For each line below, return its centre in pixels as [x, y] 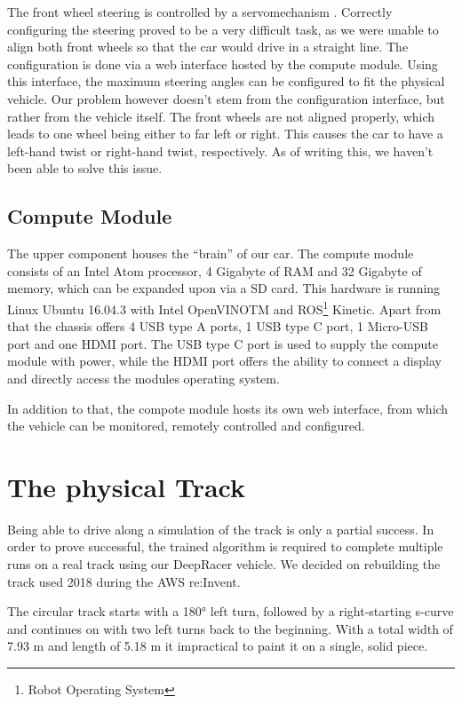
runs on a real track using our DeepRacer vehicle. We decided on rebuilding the [224, 564]
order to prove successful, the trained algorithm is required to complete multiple [225, 546]
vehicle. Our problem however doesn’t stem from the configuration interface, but [226, 98]
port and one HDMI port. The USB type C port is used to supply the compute [223, 343]
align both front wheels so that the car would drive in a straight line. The [208, 47]
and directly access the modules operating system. [143, 378]
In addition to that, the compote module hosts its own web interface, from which [228, 408]
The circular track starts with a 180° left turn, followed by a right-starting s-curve [231, 611]
